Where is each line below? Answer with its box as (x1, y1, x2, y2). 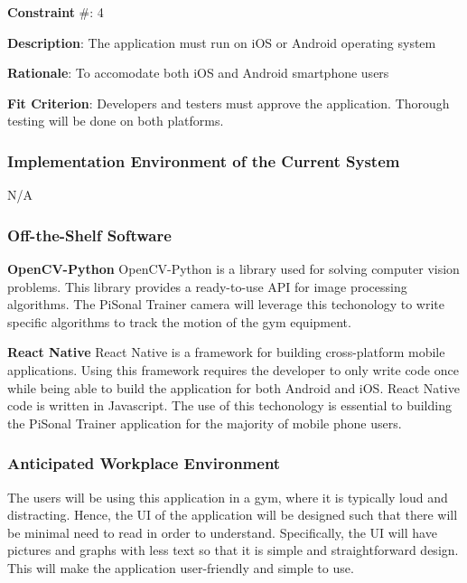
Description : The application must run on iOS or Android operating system (7, 33, 436, 52)
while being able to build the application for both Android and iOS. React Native (7, 378, 460, 397)
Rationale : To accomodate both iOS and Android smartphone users (7, 63, 389, 82)
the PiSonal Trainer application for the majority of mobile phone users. (7, 413, 402, 432)
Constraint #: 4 (7, 3, 104, 21)
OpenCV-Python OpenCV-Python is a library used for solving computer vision (7, 259, 460, 277)
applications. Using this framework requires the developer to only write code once (7, 360, 459, 379)
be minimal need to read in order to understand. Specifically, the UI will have (7, 522, 437, 541)
